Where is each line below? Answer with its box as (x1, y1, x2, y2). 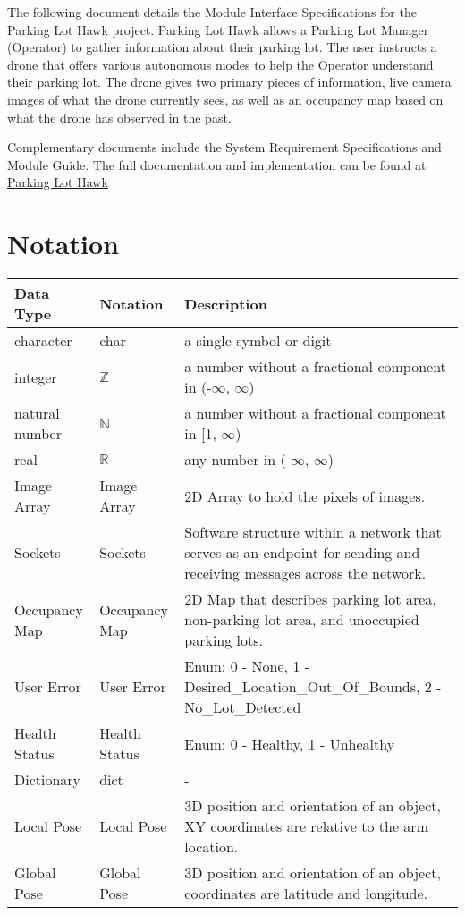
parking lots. (184, 630, 263, 651)
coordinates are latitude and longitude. (184, 883, 428, 904)
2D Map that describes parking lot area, (184, 589, 436, 610)
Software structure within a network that (184, 521, 442, 543)
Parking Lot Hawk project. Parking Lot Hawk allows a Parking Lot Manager (7, 20, 429, 38)
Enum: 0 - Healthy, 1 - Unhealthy (184, 733, 395, 754)
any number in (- (184, 449, 292, 470)
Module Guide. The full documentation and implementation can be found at (7, 155, 427, 174)
